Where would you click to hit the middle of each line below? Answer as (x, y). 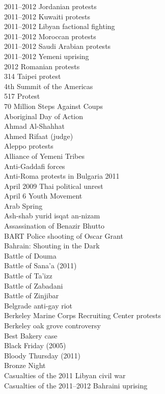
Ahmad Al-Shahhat (35, 126)
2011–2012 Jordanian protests (50, 6)
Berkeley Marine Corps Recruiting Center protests (83, 315)
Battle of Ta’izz (28, 276)
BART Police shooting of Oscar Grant (64, 235)
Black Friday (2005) (35, 345)
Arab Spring (23, 205)
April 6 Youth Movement (43, 196)
